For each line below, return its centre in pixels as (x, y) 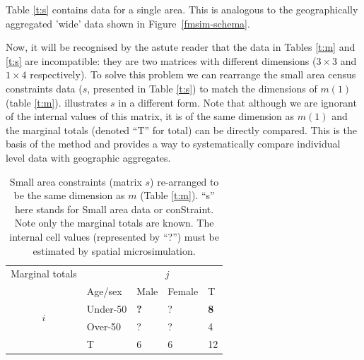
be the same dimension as (69, 195)
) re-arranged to (184, 181)
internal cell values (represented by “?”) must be (114, 236)
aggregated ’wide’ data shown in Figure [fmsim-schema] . (128, 23)
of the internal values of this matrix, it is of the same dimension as (150, 116)
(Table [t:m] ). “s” (177, 195)
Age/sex (104, 291)
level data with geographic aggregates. (88, 157)
